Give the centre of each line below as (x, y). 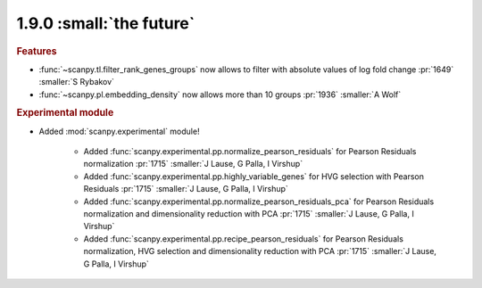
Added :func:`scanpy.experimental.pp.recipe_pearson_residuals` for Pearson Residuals (243, 239)
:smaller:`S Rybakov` (77, 82)
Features (37, 51)
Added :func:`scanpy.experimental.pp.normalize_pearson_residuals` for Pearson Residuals (250, 152)
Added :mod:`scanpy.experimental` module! (119, 131)
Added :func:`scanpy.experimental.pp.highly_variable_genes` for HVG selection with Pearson (253, 176)
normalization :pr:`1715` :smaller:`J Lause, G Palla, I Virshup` (193, 164)
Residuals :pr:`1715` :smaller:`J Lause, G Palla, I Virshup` (186, 189)
